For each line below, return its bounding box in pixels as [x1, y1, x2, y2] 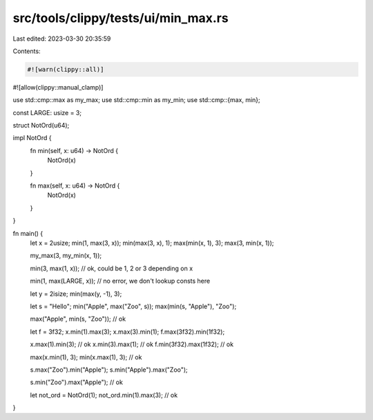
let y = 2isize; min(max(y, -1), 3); [30, 290, 122, 298]
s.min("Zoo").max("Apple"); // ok [30, 378, 124, 386]
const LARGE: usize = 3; [12, 108, 82, 117]
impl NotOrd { [12, 134, 52, 142]
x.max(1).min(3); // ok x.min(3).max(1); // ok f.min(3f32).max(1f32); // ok [30, 340, 234, 348]
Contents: [12, 47, 41, 55]
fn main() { [12, 229, 44, 237]
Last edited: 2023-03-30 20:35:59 [12, 34, 111, 43]
